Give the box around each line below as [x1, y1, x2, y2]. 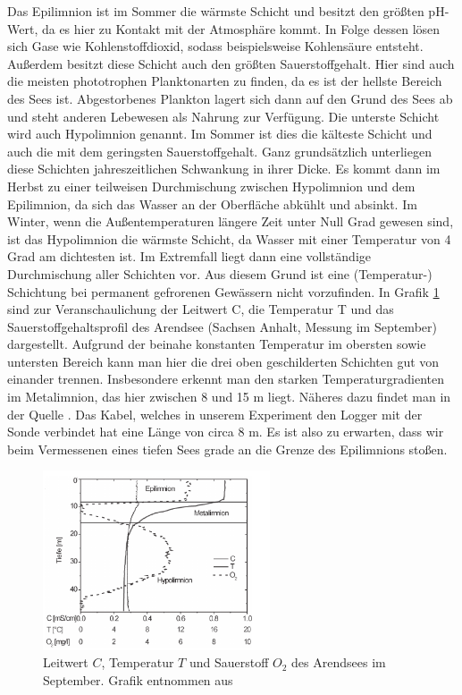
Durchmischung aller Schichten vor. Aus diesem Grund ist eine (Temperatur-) [7, 264, 433, 283]
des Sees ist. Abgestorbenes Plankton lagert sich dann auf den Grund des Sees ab [7, 89, 453, 107]
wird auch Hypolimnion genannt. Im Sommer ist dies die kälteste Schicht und [7, 124, 433, 143]
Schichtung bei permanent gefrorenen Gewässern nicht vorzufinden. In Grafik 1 [7, 282, 440, 301]
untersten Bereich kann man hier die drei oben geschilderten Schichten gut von [7, 352, 440, 370]
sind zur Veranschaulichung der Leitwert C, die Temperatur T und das [7, 300, 394, 318]
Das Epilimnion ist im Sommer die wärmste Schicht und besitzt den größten [7, 2, 424, 20]
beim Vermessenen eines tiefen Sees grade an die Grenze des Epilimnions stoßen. [7, 439, 448, 458]
